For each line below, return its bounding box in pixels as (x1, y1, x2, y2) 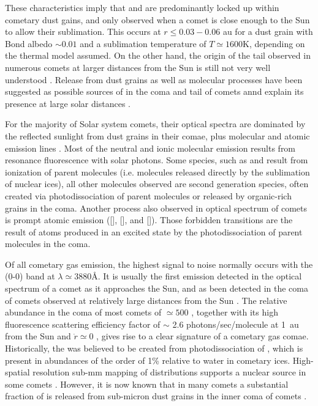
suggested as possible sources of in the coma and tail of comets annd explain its (5, 85, 304, 98)
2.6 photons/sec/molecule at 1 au (172, 317, 299, 330)
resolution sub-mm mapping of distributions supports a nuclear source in (32, 366, 306, 378)
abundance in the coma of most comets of (5, 306, 162, 319)
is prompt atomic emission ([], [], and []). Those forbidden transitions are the (5, 213, 293, 226)
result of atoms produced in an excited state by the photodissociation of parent (5, 225, 303, 238)
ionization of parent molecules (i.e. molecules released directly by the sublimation (5, 165, 310, 178)
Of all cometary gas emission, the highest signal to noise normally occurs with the (5, 257, 313, 270)
